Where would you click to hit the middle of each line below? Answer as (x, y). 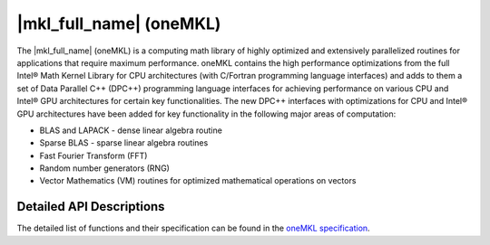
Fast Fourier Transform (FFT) (93, 155)
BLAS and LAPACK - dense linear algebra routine (131, 130)
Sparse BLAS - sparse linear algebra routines (124, 143)
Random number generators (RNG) (104, 168)
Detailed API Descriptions (91, 207)
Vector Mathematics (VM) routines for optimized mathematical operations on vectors (198, 181)
